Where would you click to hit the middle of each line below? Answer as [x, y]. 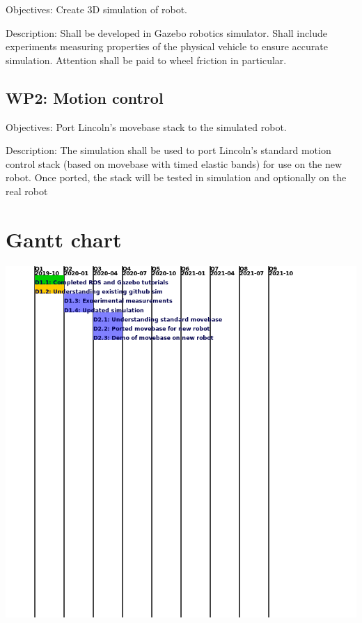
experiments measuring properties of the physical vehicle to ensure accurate [167, 46]
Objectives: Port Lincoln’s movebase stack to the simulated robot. [146, 126]
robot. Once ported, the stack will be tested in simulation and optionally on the [176, 177]
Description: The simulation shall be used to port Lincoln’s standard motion [168, 150]
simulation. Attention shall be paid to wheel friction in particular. [146, 60]
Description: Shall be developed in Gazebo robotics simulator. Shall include [166, 32]
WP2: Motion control [85, 97]
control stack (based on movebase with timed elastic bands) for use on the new [174, 163]
